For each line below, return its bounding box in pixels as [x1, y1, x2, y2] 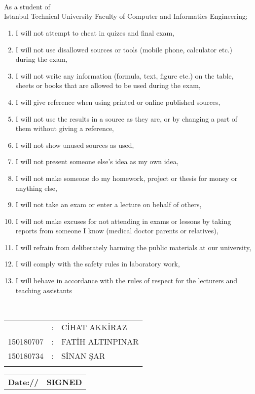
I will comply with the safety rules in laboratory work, [15, 259, 180, 269]
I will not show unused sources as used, [15, 139, 134, 150]
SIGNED [46, 376, 82, 388]
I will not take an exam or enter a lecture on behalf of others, [15, 199, 202, 210]
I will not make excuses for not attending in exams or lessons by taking [15, 216, 231, 226]
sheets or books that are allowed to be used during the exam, [15, 80, 201, 90]
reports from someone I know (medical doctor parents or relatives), [15, 225, 219, 236]
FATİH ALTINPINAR [61, 335, 139, 347]
